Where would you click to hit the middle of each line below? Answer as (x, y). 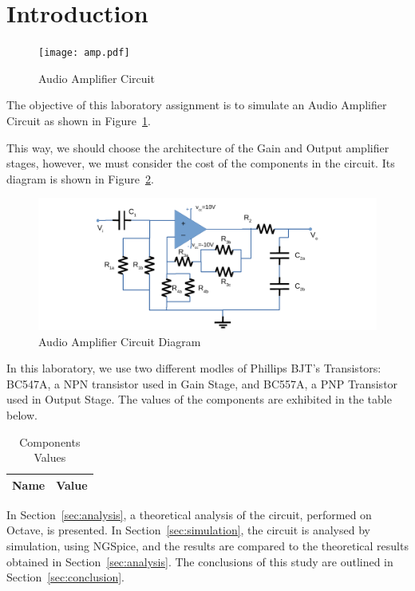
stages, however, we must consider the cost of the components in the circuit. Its (201, 163)
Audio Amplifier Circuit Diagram (120, 341)
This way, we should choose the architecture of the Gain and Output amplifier (198, 147)
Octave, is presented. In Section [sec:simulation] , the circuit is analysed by (188, 530)
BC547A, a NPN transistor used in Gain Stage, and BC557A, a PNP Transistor (202, 383)
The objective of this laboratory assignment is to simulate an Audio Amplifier (197, 105)
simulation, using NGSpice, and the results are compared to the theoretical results (207, 546)
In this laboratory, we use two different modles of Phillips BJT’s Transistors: (194, 368)
